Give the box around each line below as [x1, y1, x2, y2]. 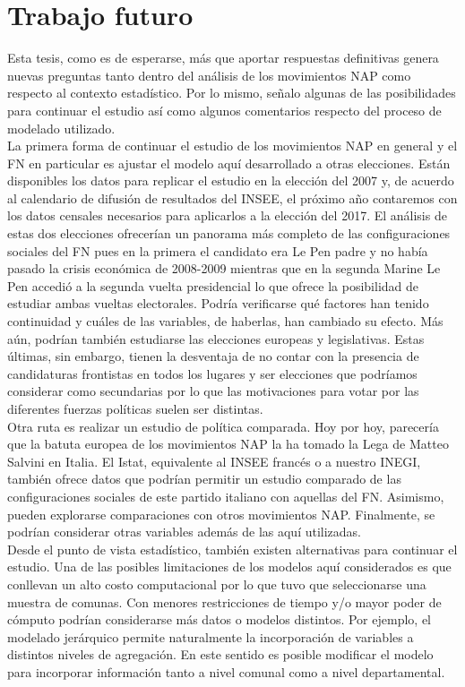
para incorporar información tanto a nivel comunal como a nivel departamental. [7, 662, 445, 681]
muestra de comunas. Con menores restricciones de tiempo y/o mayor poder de [7, 592, 442, 611]
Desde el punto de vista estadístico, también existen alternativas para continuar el [7, 539, 458, 558]
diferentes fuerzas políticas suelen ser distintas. [7, 399, 263, 417]
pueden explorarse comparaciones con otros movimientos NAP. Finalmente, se [7, 504, 435, 523]
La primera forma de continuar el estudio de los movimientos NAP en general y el [7, 136, 458, 155]
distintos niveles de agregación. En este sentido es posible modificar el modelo [7, 645, 434, 664]
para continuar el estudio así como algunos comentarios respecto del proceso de [7, 100, 442, 119]
